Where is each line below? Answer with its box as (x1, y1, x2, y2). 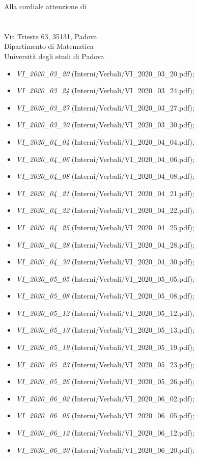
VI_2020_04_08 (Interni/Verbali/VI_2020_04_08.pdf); (16, 171, 194, 181)
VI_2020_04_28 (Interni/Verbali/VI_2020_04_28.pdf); (16, 239, 194, 250)
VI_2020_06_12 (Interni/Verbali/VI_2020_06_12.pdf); (16, 427, 194, 438)
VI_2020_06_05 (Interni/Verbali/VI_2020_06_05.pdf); (16, 410, 194, 421)
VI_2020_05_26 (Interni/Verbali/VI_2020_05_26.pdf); (16, 376, 194, 387)
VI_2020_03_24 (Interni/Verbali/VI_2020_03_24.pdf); (16, 85, 194, 96)
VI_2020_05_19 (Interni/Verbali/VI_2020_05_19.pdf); (16, 342, 194, 353)
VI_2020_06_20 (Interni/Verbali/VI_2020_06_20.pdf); (16, 444, 194, 455)
